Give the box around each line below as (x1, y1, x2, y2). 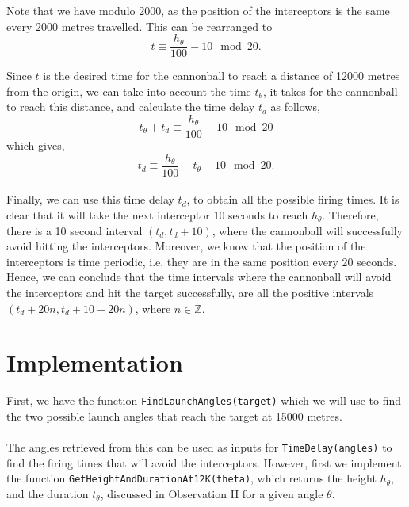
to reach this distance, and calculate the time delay (6, 98, 255, 115)
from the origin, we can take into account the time (6, 82, 251, 99)
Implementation (6, 346, 183, 379)
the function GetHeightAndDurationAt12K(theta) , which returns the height (6, 470, 377, 486)
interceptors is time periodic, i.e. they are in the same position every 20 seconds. (6, 253, 397, 269)
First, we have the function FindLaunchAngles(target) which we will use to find (6, 392, 402, 409)
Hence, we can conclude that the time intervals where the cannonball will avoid (6, 269, 392, 285)
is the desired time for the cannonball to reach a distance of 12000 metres (43, 67, 400, 84)
